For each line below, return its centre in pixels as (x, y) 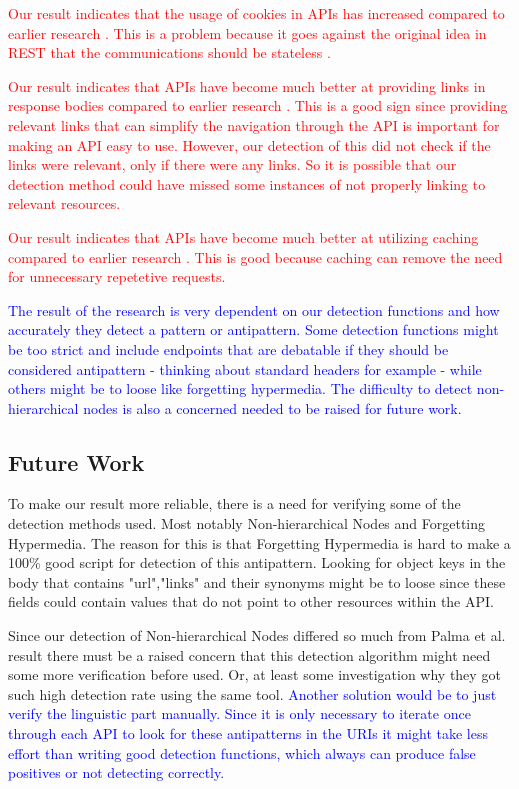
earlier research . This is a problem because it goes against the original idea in (247, 32)
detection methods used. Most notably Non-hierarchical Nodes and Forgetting (247, 523)
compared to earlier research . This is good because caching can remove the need (255, 256)
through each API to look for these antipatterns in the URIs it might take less (248, 733)
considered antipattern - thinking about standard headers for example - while (245, 368)
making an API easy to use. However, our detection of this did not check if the (249, 144)
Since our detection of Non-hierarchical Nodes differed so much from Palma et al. (257, 635)
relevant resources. (64, 203)
